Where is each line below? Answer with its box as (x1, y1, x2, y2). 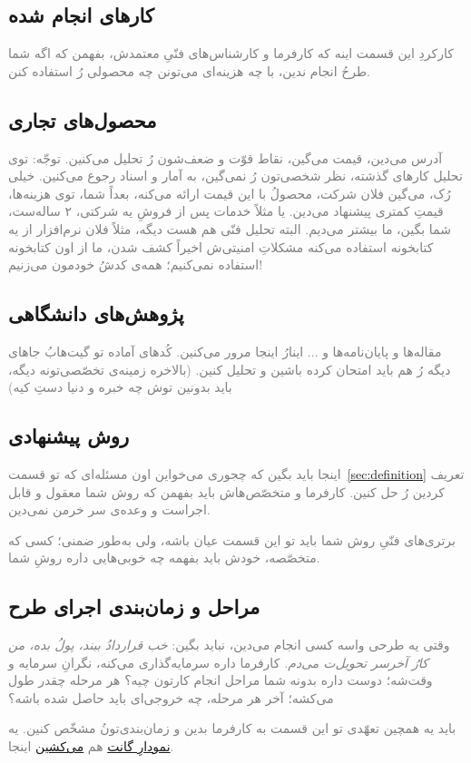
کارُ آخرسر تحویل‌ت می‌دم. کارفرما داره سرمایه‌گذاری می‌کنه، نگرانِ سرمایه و (8, 652, 428, 671)
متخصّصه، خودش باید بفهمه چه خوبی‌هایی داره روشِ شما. (8, 548, 320, 567)
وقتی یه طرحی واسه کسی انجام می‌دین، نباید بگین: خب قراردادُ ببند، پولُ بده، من (8, 635, 450, 654)
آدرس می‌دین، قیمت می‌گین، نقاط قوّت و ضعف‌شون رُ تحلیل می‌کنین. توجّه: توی (8, 148, 443, 167)
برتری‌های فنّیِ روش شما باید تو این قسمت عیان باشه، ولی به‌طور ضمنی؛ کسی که (8, 530, 456, 549)
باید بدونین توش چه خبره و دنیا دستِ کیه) (8, 377, 232, 396)
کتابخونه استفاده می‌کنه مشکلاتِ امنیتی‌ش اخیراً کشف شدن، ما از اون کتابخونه (8, 237, 434, 256)
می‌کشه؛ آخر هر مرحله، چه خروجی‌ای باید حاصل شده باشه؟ (8, 688, 334, 707)
